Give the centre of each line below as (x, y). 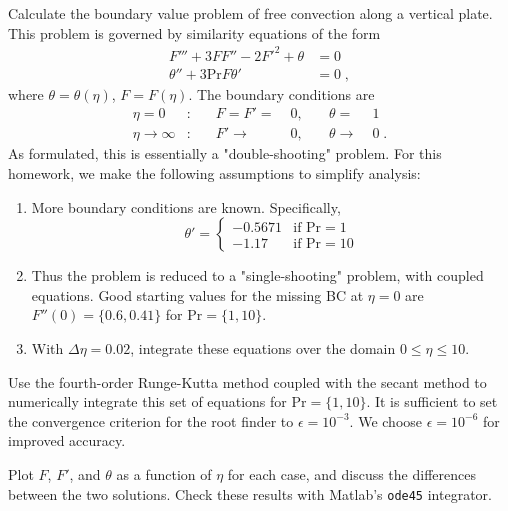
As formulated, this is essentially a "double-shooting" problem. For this (225, 153)
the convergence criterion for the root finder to (151, 420)
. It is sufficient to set (432, 401)
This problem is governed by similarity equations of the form (194, 32)
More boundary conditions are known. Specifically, (186, 206)
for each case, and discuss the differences (351, 473)
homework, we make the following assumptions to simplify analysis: (214, 173)
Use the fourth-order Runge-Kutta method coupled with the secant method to (247, 381)
